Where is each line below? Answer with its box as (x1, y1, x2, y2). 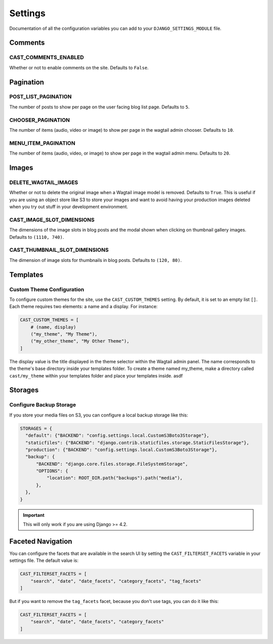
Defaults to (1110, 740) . (9, 234, 64, 240)
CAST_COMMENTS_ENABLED (9, 54, 84, 61)
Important (23, 512, 45, 518)
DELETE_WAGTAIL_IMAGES (9, 179, 78, 186)
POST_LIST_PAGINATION (9, 93, 72, 100)
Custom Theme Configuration (9, 286, 84, 293)
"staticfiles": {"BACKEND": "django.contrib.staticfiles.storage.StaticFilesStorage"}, (25, 440, 250, 445)
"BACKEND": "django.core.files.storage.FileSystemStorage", (36, 461, 188, 467)
